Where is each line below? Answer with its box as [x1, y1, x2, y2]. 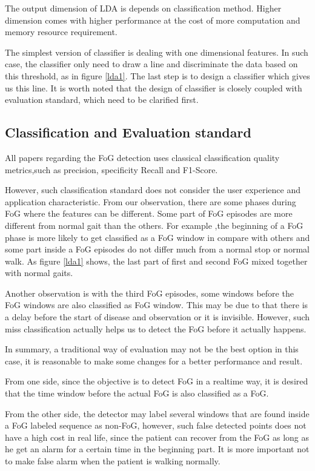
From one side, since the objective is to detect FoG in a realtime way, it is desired [5, 375, 308, 387]
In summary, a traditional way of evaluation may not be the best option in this [5, 343, 299, 355]
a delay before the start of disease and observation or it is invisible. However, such [5, 311, 310, 323]
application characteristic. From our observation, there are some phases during [5, 195, 296, 208]
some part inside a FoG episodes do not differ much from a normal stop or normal [5, 243, 310, 255]
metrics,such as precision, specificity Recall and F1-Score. [5, 163, 218, 176]
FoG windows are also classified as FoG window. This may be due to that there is [5, 298, 308, 311]
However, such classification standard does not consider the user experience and [5, 183, 300, 196]
